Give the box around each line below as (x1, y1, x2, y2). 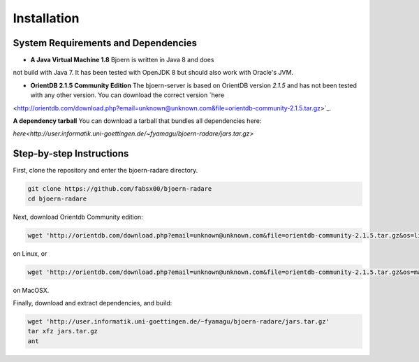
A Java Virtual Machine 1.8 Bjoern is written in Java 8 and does (30, 56, 214, 64)
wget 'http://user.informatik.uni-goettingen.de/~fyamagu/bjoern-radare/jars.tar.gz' (27, 317, 330, 325)
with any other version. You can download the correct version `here (30, 91, 225, 99)
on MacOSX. (13, 286, 50, 294)
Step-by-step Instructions (13, 147, 129, 160)
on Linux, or (13, 249, 47, 258)
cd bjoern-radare (27, 194, 87, 203)
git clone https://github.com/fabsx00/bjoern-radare (27, 185, 212, 193)
